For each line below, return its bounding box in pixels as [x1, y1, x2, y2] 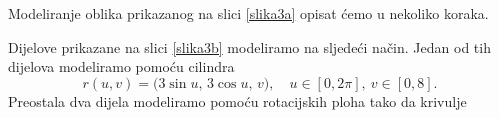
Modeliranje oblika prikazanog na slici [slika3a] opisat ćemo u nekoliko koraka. [8, 3, 489, 23]
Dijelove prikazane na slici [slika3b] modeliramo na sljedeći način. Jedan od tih [8, 36, 491, 57]
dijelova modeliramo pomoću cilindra [8, 56, 235, 77]
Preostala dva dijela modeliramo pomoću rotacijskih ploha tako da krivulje [8, 90, 467, 111]
